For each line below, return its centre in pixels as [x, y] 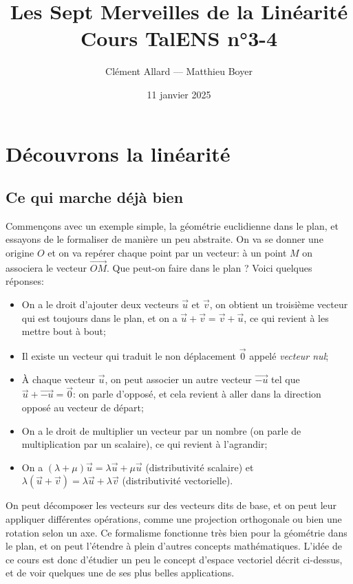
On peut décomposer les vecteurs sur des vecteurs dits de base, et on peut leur [171, 505]
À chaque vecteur [58, 379]
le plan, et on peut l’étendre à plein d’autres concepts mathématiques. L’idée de [174, 546]
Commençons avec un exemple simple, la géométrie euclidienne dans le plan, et [172, 225]
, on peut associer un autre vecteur [178, 379]
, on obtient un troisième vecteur [279, 304]
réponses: [25, 281]
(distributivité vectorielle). [178, 480]
